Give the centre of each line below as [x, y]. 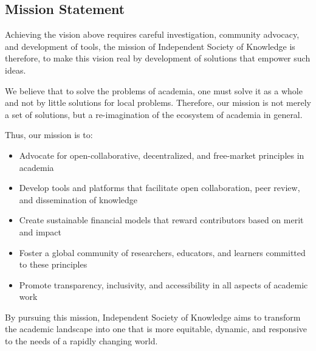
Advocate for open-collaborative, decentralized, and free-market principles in [162, 155]
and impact [40, 231]
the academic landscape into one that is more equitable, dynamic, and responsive [156, 329]
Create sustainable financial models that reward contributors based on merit [161, 220]
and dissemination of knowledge [78, 199]
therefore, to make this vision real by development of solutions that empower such [158, 58]
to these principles [53, 264]
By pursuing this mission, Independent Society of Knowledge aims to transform [153, 317]
